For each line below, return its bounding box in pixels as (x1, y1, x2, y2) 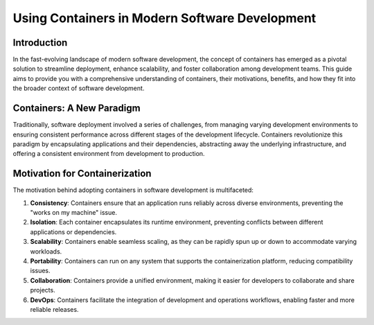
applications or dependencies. (30, 227, 117, 236)
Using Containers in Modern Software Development (12, 10, 317, 26)
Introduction (12, 37, 68, 49)
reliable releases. (30, 305, 79, 313)
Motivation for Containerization (12, 168, 152, 179)
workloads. (30, 247, 62, 256)
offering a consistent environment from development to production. (12, 150, 205, 158)
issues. (30, 267, 51, 275)
